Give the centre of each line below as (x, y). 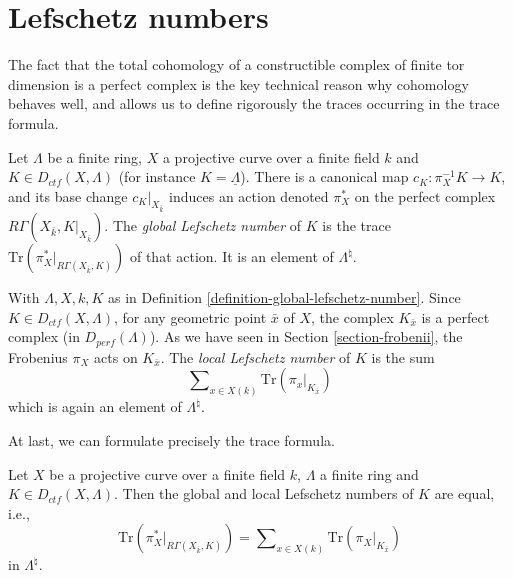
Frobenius (38, 356)
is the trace (356, 225)
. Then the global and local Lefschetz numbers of (263, 493)
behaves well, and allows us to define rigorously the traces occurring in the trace (254, 103)
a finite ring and (369, 473)
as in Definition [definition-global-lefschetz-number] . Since (284, 297)
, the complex (352, 316)
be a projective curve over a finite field (167, 473)
